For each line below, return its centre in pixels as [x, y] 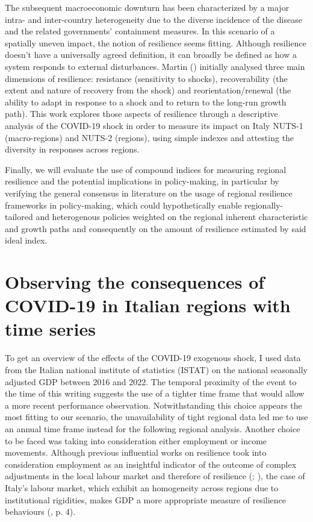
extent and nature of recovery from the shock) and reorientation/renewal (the [148, 90]
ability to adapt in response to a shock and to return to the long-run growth [146, 102]
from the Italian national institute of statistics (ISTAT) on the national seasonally [156, 369]
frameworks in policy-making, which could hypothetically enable [123, 205]
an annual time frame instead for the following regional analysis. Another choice [153, 428]
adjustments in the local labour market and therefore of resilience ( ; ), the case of [155, 476]
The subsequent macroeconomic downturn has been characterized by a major [147, 7]
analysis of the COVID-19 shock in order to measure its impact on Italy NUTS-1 [154, 125]
